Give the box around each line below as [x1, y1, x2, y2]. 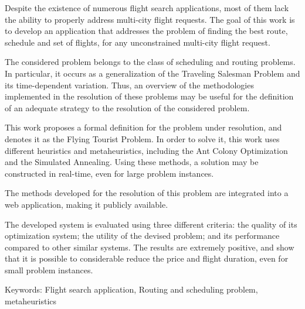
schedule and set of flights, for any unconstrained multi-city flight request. [5, 36, 270, 48]
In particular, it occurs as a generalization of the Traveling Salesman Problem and [5, 67, 300, 79]
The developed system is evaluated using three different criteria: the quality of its [5, 218, 297, 230]
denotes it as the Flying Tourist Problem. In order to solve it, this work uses [5, 132, 280, 145]
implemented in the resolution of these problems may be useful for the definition [5, 90, 294, 102]
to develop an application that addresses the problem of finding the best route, [5, 25, 288, 37]
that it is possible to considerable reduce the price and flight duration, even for [5, 252, 289, 265]
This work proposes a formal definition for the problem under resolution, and [5, 121, 282, 133]
